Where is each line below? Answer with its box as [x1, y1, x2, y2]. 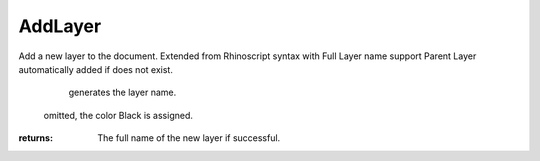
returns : [18, 132, 54, 144]
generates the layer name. [68, 86, 177, 99]
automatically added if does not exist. [18, 63, 174, 75]
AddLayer [18, 15, 102, 37]
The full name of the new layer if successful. [97, 132, 281, 144]
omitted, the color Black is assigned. [43, 109, 194, 121]
